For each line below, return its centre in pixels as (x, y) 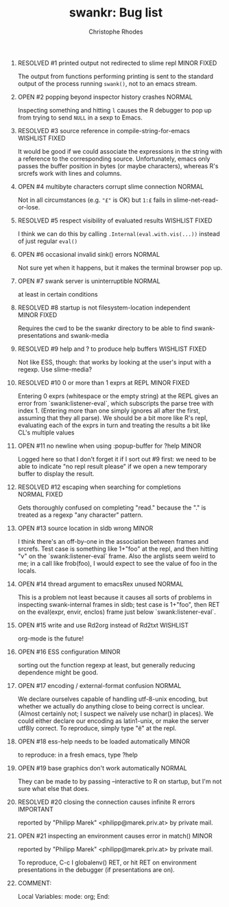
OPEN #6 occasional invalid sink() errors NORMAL (89, 254)
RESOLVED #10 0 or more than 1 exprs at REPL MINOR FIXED (104, 382)
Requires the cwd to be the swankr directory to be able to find (105, 328)
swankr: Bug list (116, 13)
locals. (27, 571)
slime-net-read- (196, 200)
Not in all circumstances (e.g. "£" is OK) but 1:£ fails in (95, 200)
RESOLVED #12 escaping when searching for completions (99, 487)
